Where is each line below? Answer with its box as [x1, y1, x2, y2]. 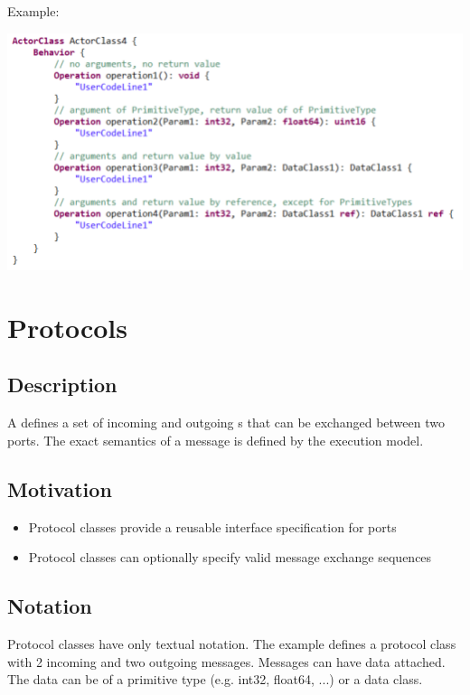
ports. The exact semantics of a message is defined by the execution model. [7, 430, 424, 449]
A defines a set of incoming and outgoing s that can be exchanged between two [7, 413, 445, 432]
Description [7, 371, 117, 399]
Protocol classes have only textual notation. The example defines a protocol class [7, 634, 456, 653]
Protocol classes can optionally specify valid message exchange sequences [28, 548, 432, 567]
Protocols [7, 308, 127, 345]
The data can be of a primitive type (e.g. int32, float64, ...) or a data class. [7, 670, 423, 689]
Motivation [7, 474, 112, 502]
